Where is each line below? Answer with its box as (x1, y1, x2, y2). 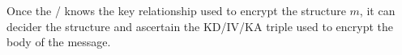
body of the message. (6, 33, 111, 50)
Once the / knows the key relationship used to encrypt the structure (6, 2, 346, 18)
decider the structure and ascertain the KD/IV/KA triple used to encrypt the (6, 18, 394, 34)
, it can (359, 2, 396, 18)
